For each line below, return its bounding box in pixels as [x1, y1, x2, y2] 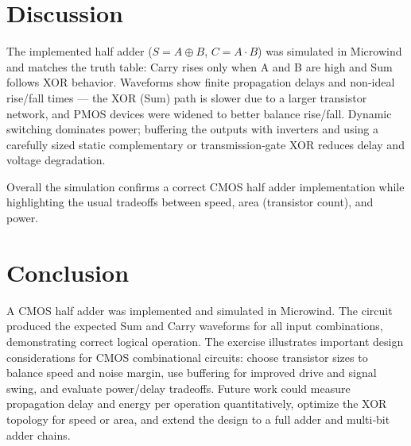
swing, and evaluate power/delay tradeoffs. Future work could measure [6, 379, 351, 396]
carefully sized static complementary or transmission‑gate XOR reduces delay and [6, 136, 405, 152]
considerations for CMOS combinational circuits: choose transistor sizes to [6, 348, 368, 365]
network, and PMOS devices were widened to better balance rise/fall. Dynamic [6, 105, 392, 121]
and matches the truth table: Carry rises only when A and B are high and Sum [6, 58, 393, 75]
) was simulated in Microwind [258, 43, 402, 60]
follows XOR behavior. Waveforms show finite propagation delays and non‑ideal [6, 74, 395, 90]
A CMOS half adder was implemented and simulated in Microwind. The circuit [6, 302, 393, 318]
